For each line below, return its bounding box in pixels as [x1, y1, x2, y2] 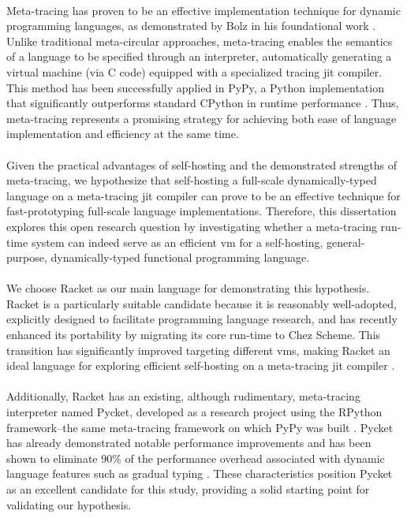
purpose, [6, 249, 47, 266]
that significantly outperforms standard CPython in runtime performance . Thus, [6, 95, 399, 111]
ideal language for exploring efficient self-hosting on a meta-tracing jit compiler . [6, 357, 395, 374]
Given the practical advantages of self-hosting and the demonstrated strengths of [6, 156, 397, 173]
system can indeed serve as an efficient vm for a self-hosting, [31, 233, 323, 250]
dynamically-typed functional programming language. [50, 249, 310, 266]
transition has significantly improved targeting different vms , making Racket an [6, 341, 390, 358]
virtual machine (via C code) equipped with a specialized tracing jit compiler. [6, 63, 383, 80]
